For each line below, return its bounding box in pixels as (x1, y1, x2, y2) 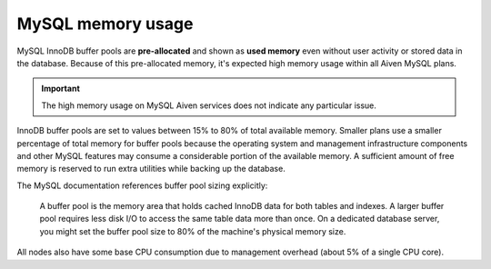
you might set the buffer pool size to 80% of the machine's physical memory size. (39, 225, 346, 236)
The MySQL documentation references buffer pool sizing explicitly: (16, 180, 268, 191)
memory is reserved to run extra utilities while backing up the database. (16, 164, 286, 174)
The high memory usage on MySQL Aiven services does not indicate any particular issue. (41, 100, 377, 111)
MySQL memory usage (16, 14, 194, 34)
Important (41, 83, 81, 95)
